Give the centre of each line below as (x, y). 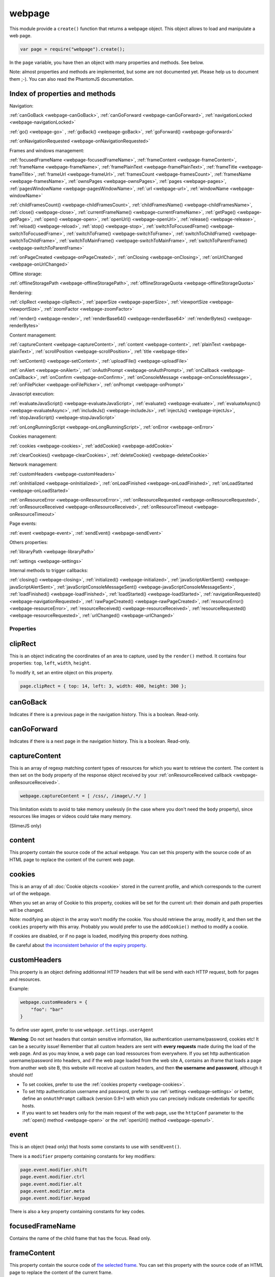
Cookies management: (33, 436)
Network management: (34, 464)
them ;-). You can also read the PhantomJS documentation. (72, 79)
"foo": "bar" (47, 1009)
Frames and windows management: (47, 150)
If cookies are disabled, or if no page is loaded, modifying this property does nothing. (99, 936)
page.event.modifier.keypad (55, 1198)
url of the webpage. (30, 893)
